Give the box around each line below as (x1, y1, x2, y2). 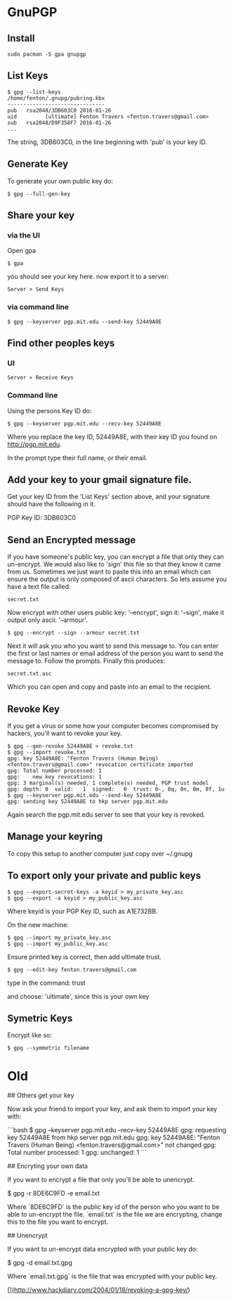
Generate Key (7, 158, 69, 170)
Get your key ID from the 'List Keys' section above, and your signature (7, 493, 210, 501)
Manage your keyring (7, 831, 103, 843)
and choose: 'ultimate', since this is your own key (7, 992, 150, 1000)
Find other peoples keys (7, 337, 115, 349)
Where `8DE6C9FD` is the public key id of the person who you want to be (7, 1203, 220, 1211)
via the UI (7, 230, 41, 240)
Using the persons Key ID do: (7, 406, 92, 415)
